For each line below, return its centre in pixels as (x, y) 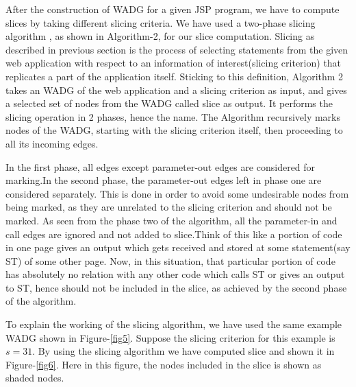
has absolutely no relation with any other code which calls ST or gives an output (175, 274)
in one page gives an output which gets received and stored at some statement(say (178, 247)
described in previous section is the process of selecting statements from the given (177, 49)
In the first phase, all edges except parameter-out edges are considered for (161, 166)
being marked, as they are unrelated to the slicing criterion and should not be (169, 207)
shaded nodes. (35, 378)
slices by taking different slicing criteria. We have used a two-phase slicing (161, 22)
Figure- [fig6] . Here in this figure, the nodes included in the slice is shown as (164, 364)
